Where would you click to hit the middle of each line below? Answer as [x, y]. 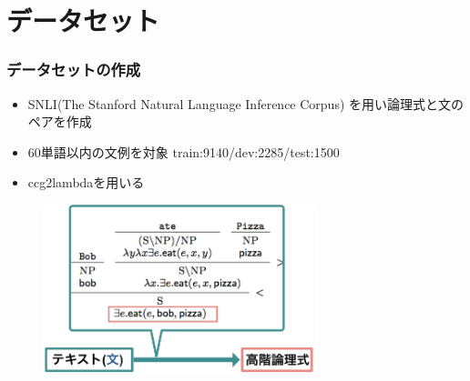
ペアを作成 [60, 121]
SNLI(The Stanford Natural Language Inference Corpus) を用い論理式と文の [246, 103]
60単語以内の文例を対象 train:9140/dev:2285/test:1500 [184, 151]
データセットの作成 [74, 70]
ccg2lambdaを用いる [86, 182]
